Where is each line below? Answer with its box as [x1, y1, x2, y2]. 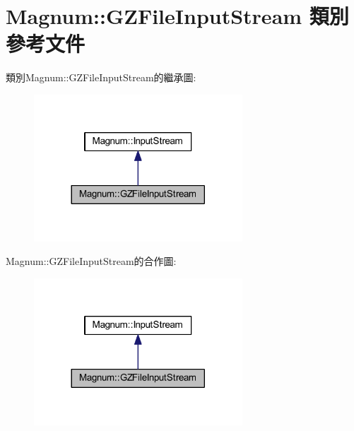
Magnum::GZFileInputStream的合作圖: [6, 254, 177, 268]
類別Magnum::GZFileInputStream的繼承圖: [6, 70, 196, 85]
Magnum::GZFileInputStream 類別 [6, 1, 349, 30]
